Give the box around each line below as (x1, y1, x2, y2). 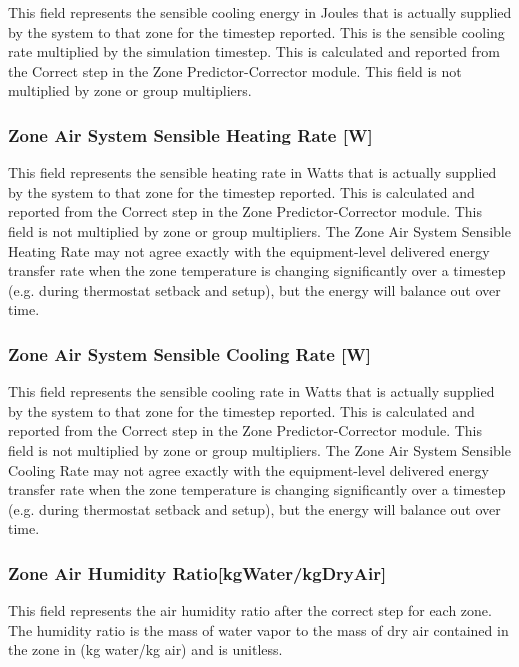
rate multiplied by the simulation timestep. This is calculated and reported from (8, 41, 501, 62)
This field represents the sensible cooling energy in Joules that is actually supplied (8, 2, 512, 22)
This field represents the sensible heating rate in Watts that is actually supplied (8, 162, 497, 183)
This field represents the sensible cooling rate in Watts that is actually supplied (8, 381, 495, 402)
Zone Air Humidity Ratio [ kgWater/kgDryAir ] (8, 560, 387, 585)
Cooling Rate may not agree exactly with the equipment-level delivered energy (8, 459, 489, 480)
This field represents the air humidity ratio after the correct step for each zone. (8, 600, 492, 621)
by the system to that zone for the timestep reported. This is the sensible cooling (8, 21, 505, 42)
